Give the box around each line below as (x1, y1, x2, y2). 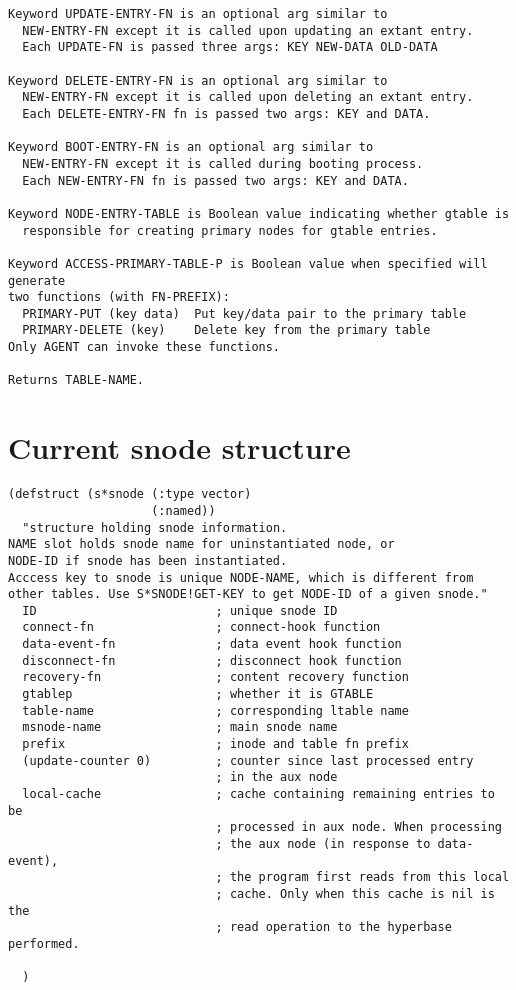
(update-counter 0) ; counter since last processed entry (22, 753, 474, 768)
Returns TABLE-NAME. (8, 373, 145, 388)
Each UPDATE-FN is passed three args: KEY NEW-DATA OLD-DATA (22, 40, 438, 55)
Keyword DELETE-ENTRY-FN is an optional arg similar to (8, 73, 388, 88)
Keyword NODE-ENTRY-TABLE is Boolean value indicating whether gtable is (8, 206, 510, 221)
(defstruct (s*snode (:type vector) (8, 487, 252, 502)
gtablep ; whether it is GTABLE (22, 687, 374, 702)
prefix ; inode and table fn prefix (22, 737, 409, 752)
